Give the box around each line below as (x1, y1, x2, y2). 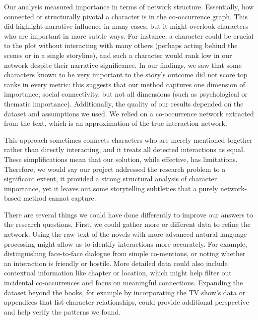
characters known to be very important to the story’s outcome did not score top (4, 69, 248, 80)
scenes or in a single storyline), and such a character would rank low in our (4, 50, 232, 60)
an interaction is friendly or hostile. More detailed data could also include (4, 258, 228, 268)
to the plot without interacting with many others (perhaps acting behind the (4, 40, 238, 51)
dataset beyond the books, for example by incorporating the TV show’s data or (4, 287, 246, 297)
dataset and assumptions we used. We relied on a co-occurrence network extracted (4, 108, 254, 118)
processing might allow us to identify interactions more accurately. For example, (4, 238, 247, 249)
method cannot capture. (23, 193, 96, 203)
